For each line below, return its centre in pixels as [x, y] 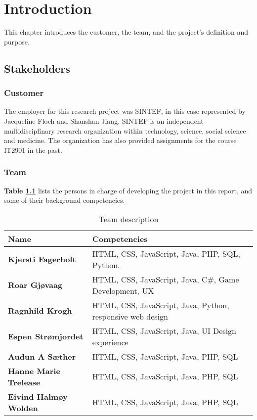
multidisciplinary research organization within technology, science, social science [125, 130]
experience [110, 342]
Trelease [24, 382]
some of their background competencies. [64, 200]
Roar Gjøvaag [35, 285]
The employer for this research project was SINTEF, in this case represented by [125, 111]
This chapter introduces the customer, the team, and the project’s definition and [126, 32]
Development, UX [123, 290]
